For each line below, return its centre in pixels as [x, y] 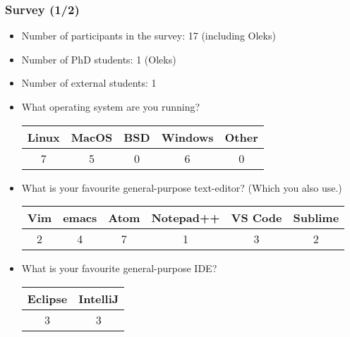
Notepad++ [186, 218]
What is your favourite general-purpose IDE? [119, 268]
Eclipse [47, 298]
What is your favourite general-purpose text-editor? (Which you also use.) [182, 187]
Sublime [316, 218]
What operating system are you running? [111, 106]
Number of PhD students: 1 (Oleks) [99, 59]
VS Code [257, 218]
